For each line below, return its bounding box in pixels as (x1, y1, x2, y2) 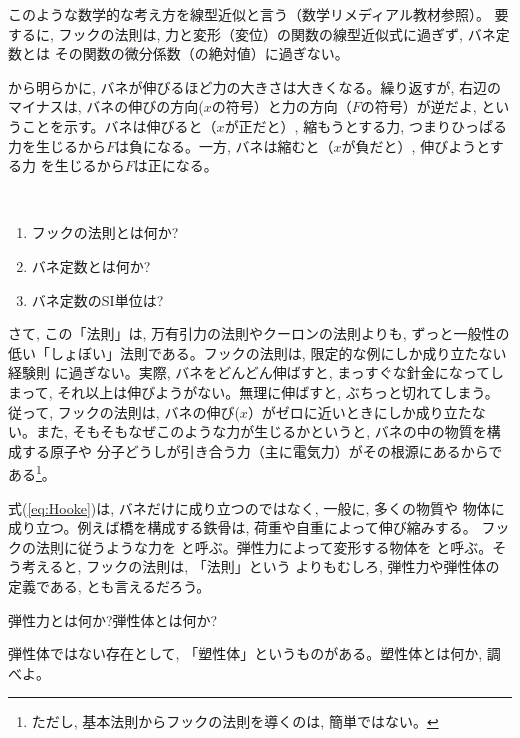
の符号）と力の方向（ (211, 96, 352, 117)
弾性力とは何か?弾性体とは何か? (8, 609, 218, 630)
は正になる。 (133, 155, 218, 176)
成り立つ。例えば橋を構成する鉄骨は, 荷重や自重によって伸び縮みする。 (8, 517, 477, 538)
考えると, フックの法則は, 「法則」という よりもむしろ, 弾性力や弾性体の (21, 556, 500, 577)
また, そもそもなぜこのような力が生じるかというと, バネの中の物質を (35, 421, 487, 442)
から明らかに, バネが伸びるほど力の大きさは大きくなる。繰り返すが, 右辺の (8, 76, 502, 97)
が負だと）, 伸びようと (341, 135, 490, 156)
